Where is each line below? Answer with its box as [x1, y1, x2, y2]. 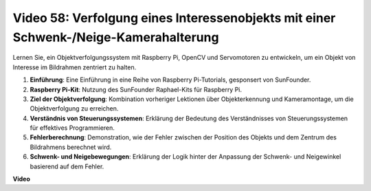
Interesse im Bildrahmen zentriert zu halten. [12, 63, 137, 71]
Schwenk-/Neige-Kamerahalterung [12, 30, 219, 45]
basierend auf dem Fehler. [30, 162, 104, 170]
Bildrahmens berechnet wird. [30, 143, 112, 151]
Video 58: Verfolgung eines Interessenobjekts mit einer [12, 10, 336, 25]
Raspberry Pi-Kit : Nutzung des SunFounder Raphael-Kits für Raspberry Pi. [30, 85, 243, 93]
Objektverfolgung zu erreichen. [30, 104, 119, 113]
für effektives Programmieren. [30, 124, 115, 132]
